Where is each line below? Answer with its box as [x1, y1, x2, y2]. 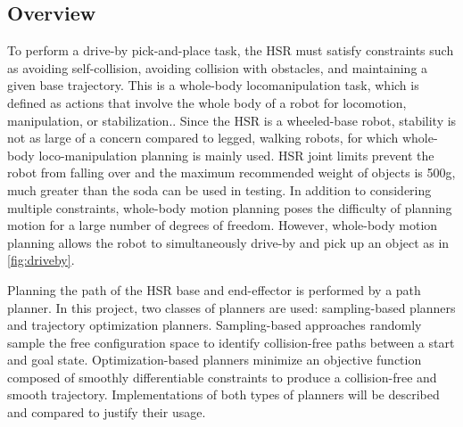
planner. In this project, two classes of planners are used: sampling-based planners [7, 298, 456, 316]
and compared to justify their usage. [7, 403, 206, 422]
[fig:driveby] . [7, 250, 75, 269]
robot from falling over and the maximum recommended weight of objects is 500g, [7, 163, 456, 182]
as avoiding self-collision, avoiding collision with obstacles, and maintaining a [7, 58, 428, 77]
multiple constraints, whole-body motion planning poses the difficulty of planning [7, 198, 452, 217]
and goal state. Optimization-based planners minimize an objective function [7, 350, 422, 369]
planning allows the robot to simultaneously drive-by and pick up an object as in [7, 233, 450, 251]
